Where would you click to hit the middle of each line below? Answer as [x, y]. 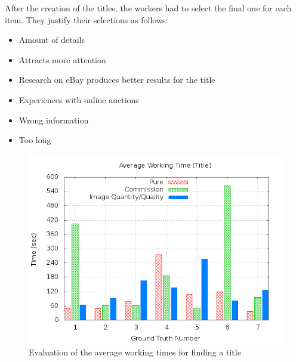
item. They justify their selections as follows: [87, 19]
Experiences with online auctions [79, 99]
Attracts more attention [62, 59]
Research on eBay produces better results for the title [117, 80]
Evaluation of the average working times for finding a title [135, 352]
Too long [35, 140]
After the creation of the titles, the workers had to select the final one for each [148, 8]
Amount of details [52, 40]
